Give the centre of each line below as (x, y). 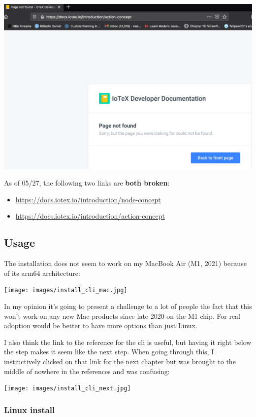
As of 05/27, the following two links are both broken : (87, 183)
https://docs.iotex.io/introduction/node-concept (88, 199)
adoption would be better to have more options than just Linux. (101, 325)
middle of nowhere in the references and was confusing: (87, 371)
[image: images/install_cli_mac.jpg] (66, 290)
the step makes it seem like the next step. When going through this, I (109, 352)
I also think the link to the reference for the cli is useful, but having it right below (128, 342)
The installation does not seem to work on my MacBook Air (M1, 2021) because (125, 263)
